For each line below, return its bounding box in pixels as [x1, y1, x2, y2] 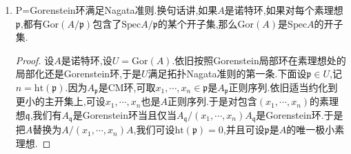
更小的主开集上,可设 [15, 94, 106, 108]
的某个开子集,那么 [157, 16, 238, 30]
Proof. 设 [15, 52, 54, 67]
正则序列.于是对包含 [167, 94, 257, 108]
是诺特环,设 [61, 52, 112, 67]
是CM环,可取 [98, 79, 156, 94]
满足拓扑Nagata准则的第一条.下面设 [148, 66, 307, 81]
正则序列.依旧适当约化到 [228, 79, 338, 94]
